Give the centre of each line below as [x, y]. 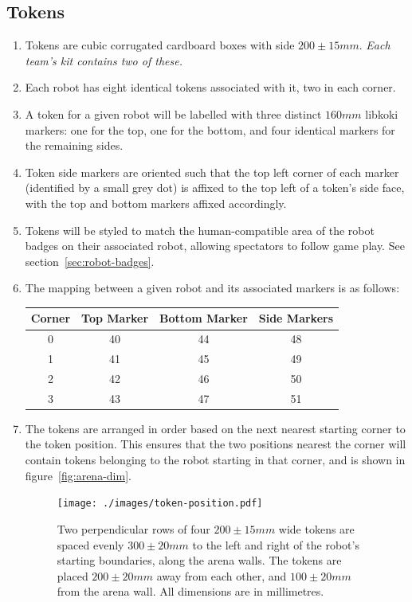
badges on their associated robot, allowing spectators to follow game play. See [215, 246]
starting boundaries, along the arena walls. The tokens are [199, 560]
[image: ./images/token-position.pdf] [160, 504]
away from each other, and [222, 575]
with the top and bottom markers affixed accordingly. [156, 203]
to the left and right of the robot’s [276, 544]
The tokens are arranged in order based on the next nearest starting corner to [215, 428]
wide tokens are [316, 528]
